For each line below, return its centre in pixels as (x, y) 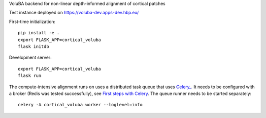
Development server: (30, 58)
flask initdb (33, 46)
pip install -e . (39, 33)
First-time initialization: (32, 22)
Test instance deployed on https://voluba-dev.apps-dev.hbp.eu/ (74, 13)
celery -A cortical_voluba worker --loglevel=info (80, 105)
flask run (30, 76)
